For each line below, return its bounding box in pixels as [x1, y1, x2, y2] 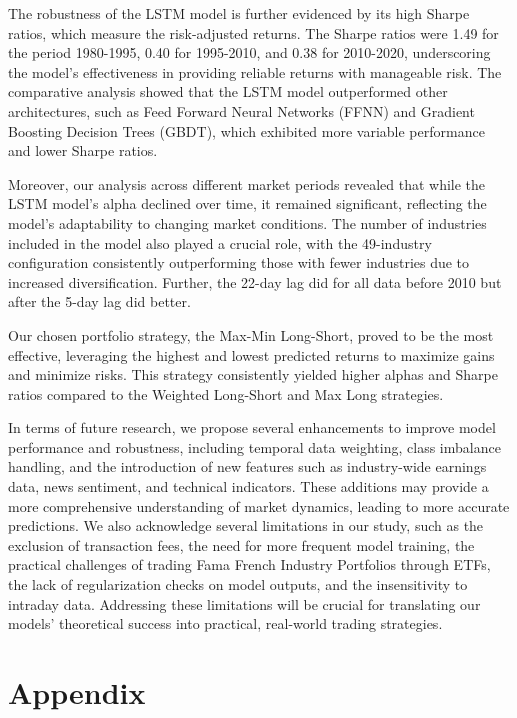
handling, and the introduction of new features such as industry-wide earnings [8, 456, 487, 477]
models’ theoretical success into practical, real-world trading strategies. [8, 613, 443, 634]
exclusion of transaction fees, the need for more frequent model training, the [8, 534, 475, 555]
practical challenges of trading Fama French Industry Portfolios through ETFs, [8, 554, 491, 575]
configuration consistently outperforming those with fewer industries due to [8, 252, 470, 273]
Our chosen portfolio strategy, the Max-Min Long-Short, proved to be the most [8, 324, 494, 345]
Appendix [8, 672, 146, 712]
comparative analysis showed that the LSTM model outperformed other [8, 81, 448, 102]
